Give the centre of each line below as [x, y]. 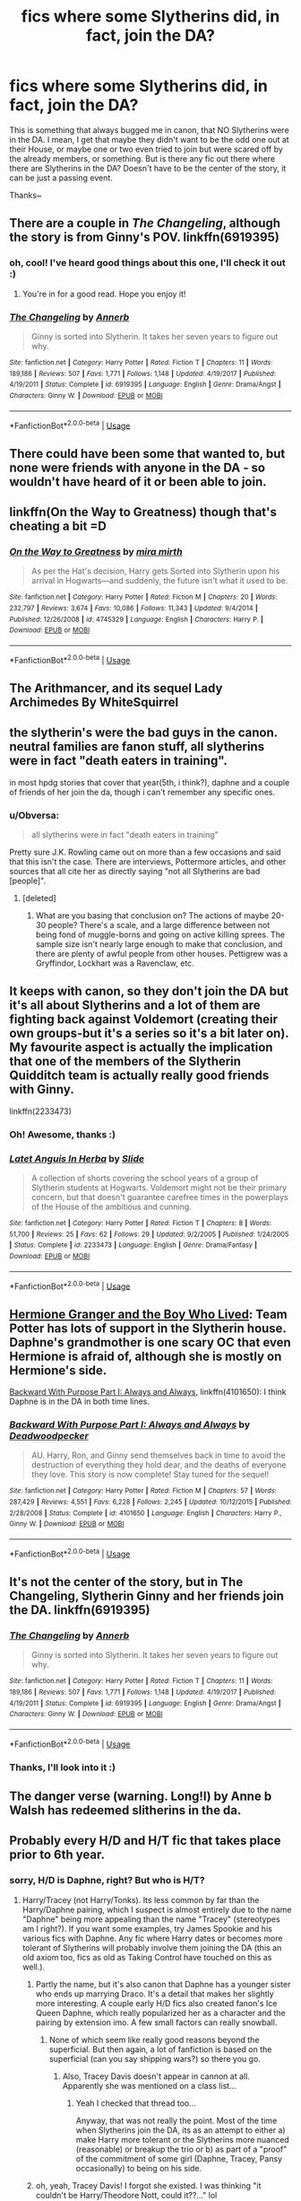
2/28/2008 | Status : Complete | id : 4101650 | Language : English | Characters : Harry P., [146, 1513]
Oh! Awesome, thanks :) [63, 1135]
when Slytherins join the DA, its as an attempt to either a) [181, 2130]
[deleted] [39, 899]
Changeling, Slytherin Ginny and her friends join [147, 1596]
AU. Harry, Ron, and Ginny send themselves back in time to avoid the [158, 1455]
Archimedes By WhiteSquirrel [94, 702]
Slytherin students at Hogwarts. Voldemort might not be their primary [159, 1188]
